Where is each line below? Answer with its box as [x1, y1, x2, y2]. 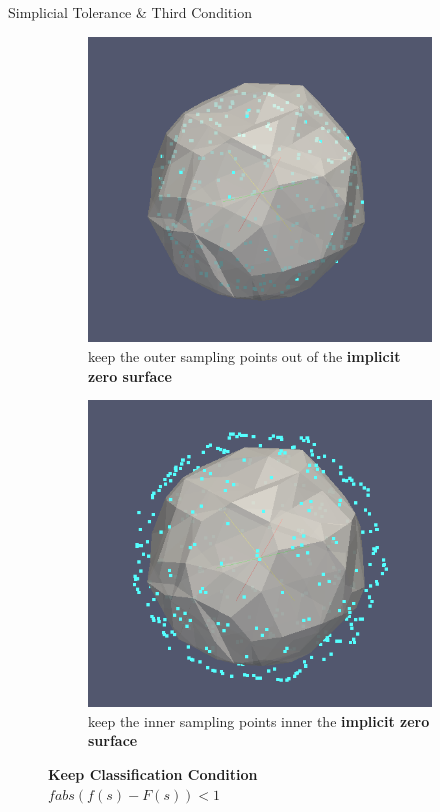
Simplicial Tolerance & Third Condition [8, 2, 252, 22]
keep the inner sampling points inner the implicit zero [88, 710, 430, 731]
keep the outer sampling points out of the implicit [88, 345, 401, 366]
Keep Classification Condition [48, 763, 258, 784]
